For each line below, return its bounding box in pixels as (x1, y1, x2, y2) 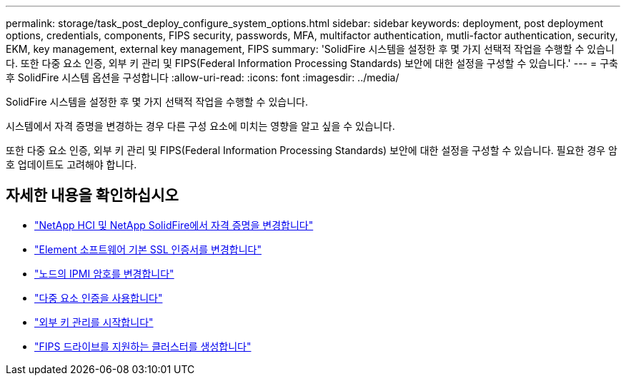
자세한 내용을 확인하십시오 (6, 186, 179, 205)
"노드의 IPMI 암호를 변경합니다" (34, 267, 174, 280)
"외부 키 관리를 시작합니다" (34, 315, 154, 328)
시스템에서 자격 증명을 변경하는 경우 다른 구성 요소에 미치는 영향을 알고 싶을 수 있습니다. (6, 120, 395, 132)
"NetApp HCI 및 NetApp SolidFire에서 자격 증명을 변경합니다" (34, 218, 314, 231)
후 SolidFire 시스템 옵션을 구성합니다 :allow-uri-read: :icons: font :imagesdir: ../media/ (6, 71, 399, 83)
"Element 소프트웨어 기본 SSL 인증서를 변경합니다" (34, 243, 262, 255)
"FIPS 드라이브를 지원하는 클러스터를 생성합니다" (34, 340, 252, 352)
